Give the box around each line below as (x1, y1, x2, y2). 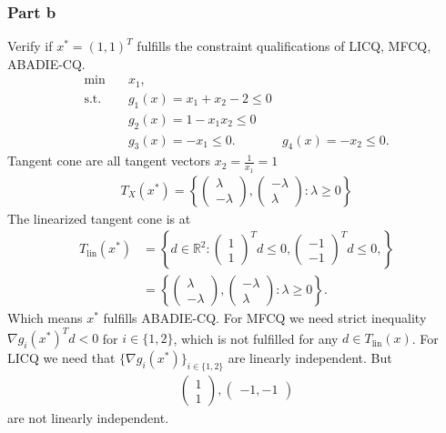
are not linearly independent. (7, 408, 169, 428)
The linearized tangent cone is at (7, 208, 191, 227)
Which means (7, 308, 83, 327)
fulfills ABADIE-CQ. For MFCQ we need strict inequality (103, 308, 427, 327)
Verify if (7, 36, 53, 55)
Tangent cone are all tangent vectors (7, 151, 210, 170)
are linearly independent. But (228, 348, 392, 368)
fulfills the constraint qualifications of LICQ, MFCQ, (137, 36, 431, 55)
